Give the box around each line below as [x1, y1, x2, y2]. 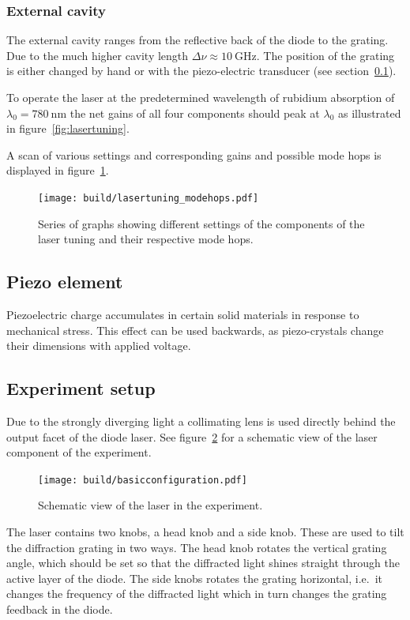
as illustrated [337, 104, 401, 121]
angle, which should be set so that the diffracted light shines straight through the [6, 554, 400, 571]
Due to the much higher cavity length [6, 47, 189, 63]
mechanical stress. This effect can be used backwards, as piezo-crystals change [6, 321, 384, 338]
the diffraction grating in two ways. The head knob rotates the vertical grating [6, 539, 387, 555]
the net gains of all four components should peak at [70, 104, 320, 121]
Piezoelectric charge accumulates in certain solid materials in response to [6, 306, 359, 323]
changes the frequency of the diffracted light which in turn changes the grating [6, 585, 387, 602]
